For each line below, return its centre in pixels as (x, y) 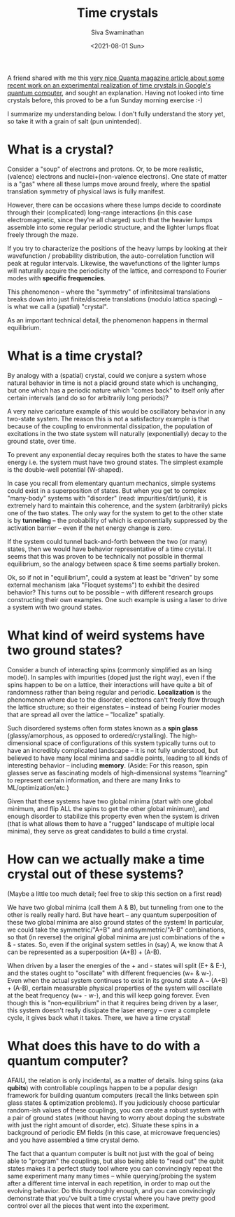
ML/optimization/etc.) (38, 787)
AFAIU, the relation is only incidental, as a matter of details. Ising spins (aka (115, 1080)
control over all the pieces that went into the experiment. (88, 1205)
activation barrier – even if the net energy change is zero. (90, 528)
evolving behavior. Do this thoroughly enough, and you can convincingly (111, 1190)
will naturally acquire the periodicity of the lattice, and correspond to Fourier (117, 271)
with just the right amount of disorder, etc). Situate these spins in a (103, 1125)
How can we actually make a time (106, 859)
